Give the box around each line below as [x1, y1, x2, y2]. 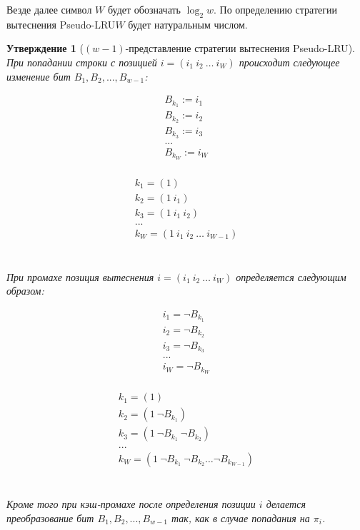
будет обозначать [107, 2, 181, 16]
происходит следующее [239, 54, 340, 69]
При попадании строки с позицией [6, 54, 157, 69]
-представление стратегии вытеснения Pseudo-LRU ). [125, 41, 355, 56]
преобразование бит [6, 510, 94, 525]
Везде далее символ [6, 2, 92, 16]
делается [266, 496, 306, 511]
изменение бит [6, 68, 71, 83]
